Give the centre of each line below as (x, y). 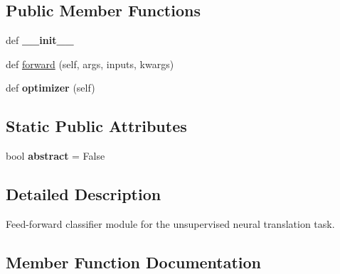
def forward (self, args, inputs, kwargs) (90, 64)
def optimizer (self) (51, 88)
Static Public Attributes (96, 126)
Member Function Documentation (134, 262)
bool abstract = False (55, 156)
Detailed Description (84, 194)
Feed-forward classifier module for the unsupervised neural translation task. (170, 223)
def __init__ (40, 40)
